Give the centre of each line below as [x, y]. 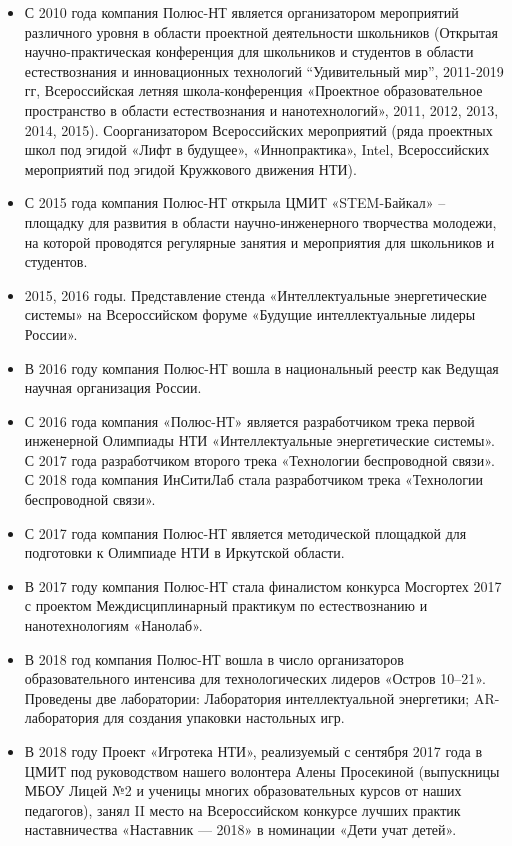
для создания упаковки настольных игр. [224, 717]
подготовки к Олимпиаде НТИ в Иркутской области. [184, 552]
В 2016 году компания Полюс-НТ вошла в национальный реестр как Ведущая [261, 367]
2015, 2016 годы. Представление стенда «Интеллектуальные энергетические [255, 294]
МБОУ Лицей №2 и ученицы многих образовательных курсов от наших [243, 790]
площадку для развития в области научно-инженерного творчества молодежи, [260, 221]
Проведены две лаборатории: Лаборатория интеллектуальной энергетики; [247, 697]
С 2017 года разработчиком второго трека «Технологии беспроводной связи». [259, 459]
